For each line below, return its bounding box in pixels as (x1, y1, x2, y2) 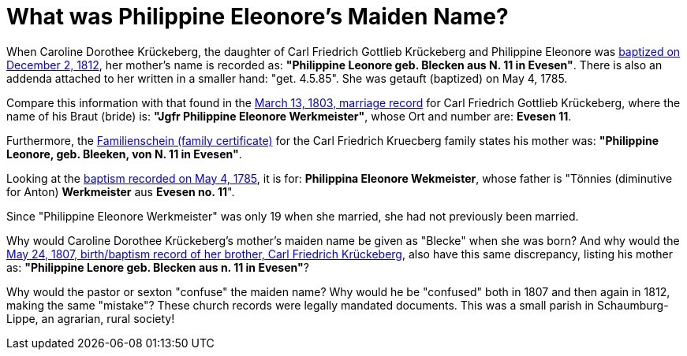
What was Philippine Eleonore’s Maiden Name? (6, 3, 509, 30)
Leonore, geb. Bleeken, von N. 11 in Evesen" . (6, 146, 242, 161)
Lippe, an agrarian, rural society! (6, 311, 175, 325)
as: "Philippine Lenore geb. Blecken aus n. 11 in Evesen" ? (6, 260, 309, 274)
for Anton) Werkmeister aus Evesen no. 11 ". (6, 184, 235, 198)
